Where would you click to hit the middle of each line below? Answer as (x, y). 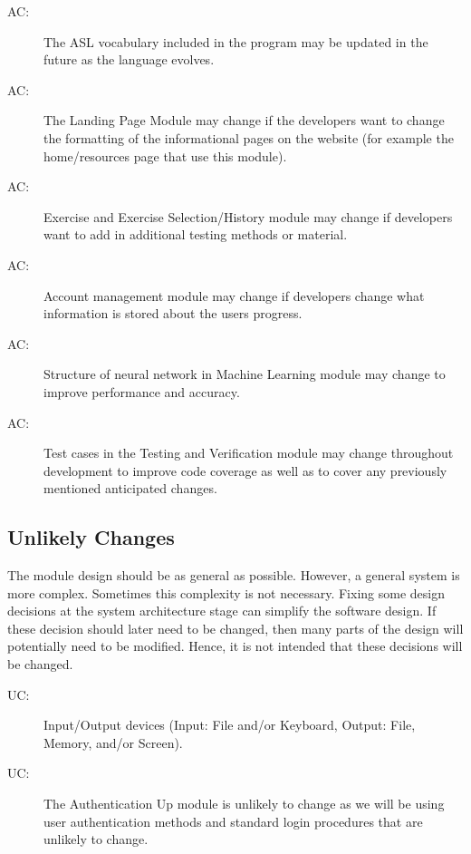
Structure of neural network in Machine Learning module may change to (245, 374)
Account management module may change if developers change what (234, 295)
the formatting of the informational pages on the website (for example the (249, 137)
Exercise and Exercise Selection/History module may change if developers (248, 216)
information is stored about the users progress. (173, 313)
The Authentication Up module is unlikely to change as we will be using (244, 804)
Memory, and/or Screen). (113, 742)
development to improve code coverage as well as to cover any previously (245, 470)
